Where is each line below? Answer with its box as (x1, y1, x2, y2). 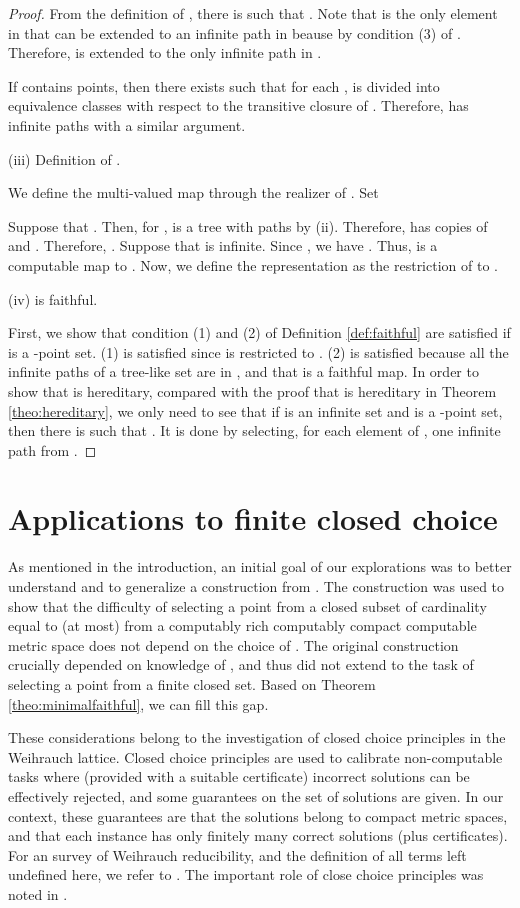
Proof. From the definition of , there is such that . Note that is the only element (8, 3, 498, 23)
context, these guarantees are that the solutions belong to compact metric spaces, (8, 805, 508, 826)
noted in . (8, 883, 68, 904)
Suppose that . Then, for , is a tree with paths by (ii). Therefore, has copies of (8, 215, 488, 236)
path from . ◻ (8, 439, 97, 460)
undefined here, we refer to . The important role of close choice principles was (8, 864, 484, 885)
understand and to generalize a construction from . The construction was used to (8, 576, 505, 596)
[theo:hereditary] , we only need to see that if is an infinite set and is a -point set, (8, 400, 503, 421)
